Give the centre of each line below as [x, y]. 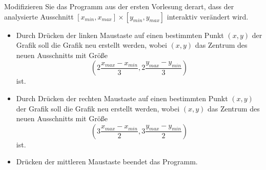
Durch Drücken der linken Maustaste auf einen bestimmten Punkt [120, 35]
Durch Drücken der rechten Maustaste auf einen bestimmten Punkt [122, 98]
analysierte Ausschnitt [39, 16]
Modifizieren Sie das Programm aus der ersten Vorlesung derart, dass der [119, 6]
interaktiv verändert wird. [208, 16]
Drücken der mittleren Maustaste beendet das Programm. [107, 162]
